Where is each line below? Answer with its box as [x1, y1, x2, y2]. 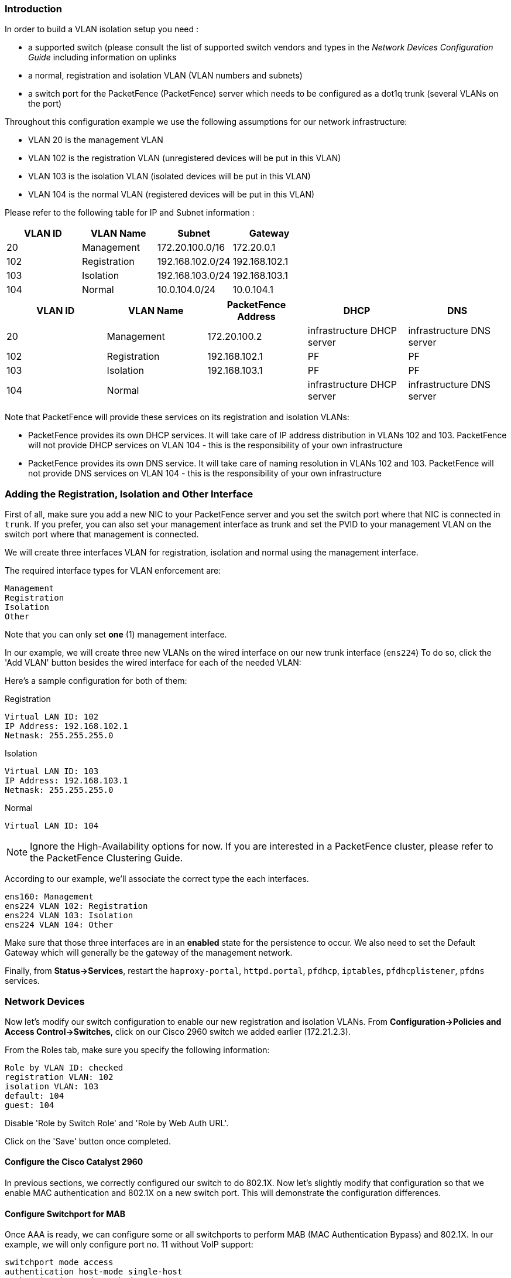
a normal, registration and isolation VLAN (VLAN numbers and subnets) [28, 70, 303, 81]
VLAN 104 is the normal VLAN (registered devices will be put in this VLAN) [28, 189, 315, 200]
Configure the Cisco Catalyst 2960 [5, 1157, 143, 1167]
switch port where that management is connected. [5, 529, 199, 540]
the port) [28, 98, 62, 109]
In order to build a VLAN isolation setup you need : [5, 24, 199, 35]
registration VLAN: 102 [5, 1072, 114, 1082]
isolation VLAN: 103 [5, 1081, 99, 1091]
